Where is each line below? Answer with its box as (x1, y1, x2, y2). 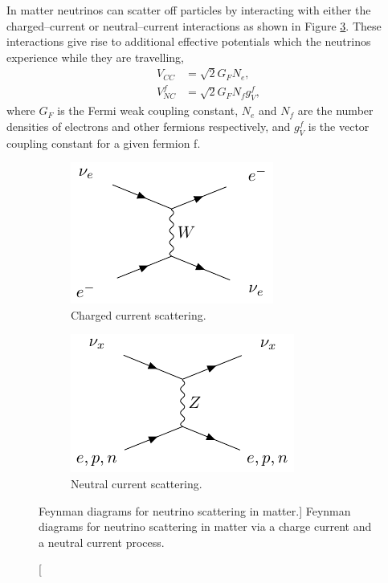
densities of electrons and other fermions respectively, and (6, 117, 291, 134)
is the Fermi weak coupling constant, (57, 102, 239, 119)
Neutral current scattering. (71, 475, 202, 492)
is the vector (308, 117, 370, 134)
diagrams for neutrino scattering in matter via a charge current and (39, 518, 372, 535)
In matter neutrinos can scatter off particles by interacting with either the (6, 2, 371, 18)
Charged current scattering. (71, 306, 206, 323)
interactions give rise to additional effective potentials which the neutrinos (6, 33, 371, 50)
